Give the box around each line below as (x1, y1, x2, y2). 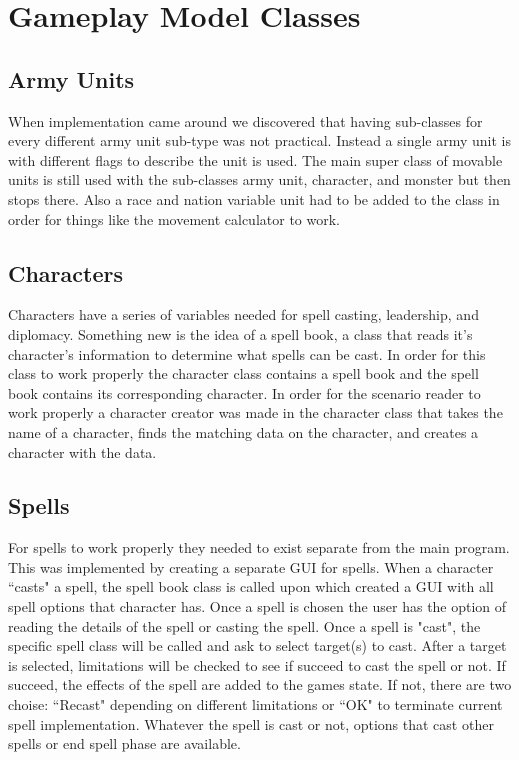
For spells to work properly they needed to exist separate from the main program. (8, 537, 510, 558)
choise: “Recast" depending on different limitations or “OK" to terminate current (8, 694, 503, 715)
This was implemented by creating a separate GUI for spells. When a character (8, 556, 494, 577)
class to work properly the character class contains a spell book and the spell (8, 363, 479, 384)
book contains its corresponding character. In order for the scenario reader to (8, 382, 481, 403)
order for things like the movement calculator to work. (8, 208, 340, 229)
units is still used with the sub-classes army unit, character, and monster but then (8, 169, 511, 190)
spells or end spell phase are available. (8, 733, 241, 754)
